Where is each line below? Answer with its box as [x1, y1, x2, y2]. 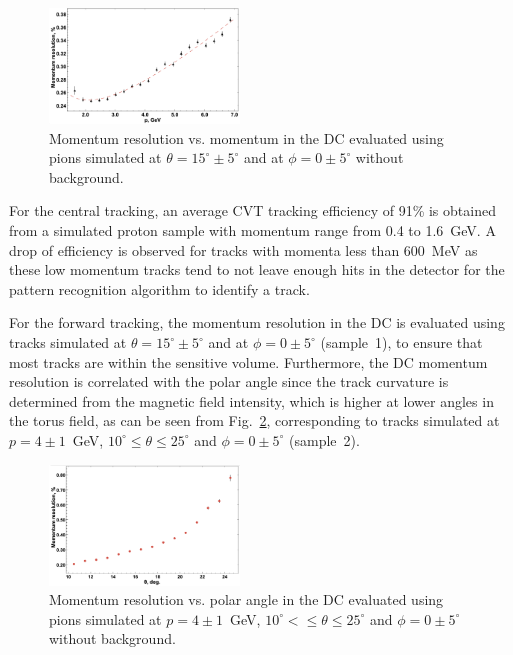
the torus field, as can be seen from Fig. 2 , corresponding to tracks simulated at [9, 410, 500, 431]
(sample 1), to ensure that [320, 332, 483, 353]
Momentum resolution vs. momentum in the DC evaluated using [49, 127, 444, 148]
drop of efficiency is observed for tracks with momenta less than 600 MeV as [9, 239, 478, 260]
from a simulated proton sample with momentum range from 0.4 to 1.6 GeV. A [9, 220, 496, 241]
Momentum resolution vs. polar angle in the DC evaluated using [49, 589, 444, 610]
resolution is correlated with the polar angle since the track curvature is [9, 371, 449, 392]
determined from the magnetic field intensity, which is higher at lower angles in [9, 390, 494, 411]
